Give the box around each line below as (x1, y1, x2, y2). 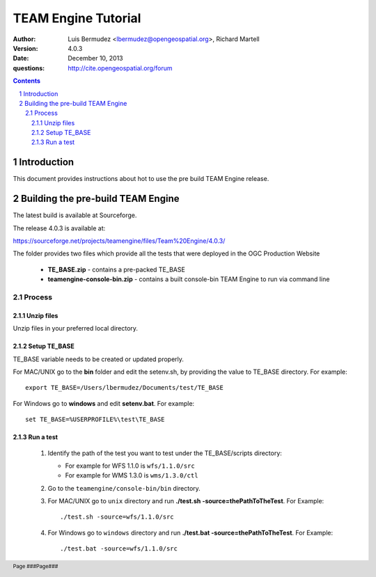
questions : (13, 63, 45, 72)
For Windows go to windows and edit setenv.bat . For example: (13, 399, 195, 407)
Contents (13, 77, 41, 85)
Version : (13, 44, 38, 52)
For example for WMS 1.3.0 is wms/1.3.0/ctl (65, 471, 198, 480)
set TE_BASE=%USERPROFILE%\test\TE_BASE (25, 416, 165, 424)
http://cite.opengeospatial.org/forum (68, 63, 173, 72)
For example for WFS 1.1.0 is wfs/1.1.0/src (65, 461, 195, 470)
